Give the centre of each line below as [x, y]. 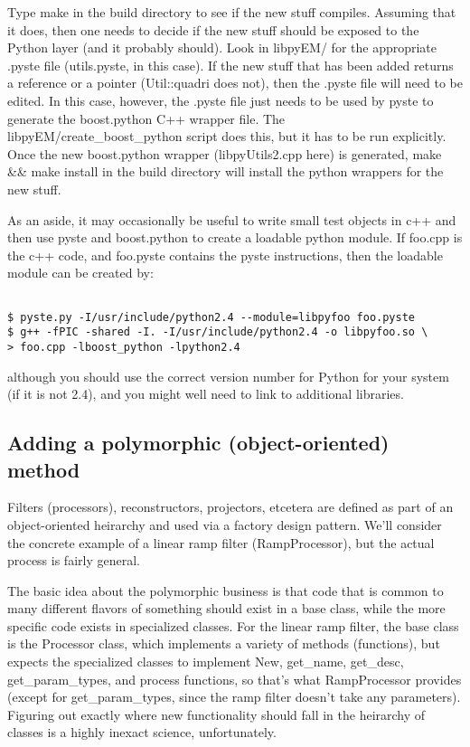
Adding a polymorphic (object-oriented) [198, 443]
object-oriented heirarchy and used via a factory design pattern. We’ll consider [225, 524]
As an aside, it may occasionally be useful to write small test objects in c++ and [232, 219]
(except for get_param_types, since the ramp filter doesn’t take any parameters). [234, 697]
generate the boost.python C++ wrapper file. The [146, 118]
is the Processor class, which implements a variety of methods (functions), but [224, 643]
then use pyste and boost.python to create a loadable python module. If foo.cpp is [235, 237]
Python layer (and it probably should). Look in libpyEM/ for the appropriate [222, 47]
